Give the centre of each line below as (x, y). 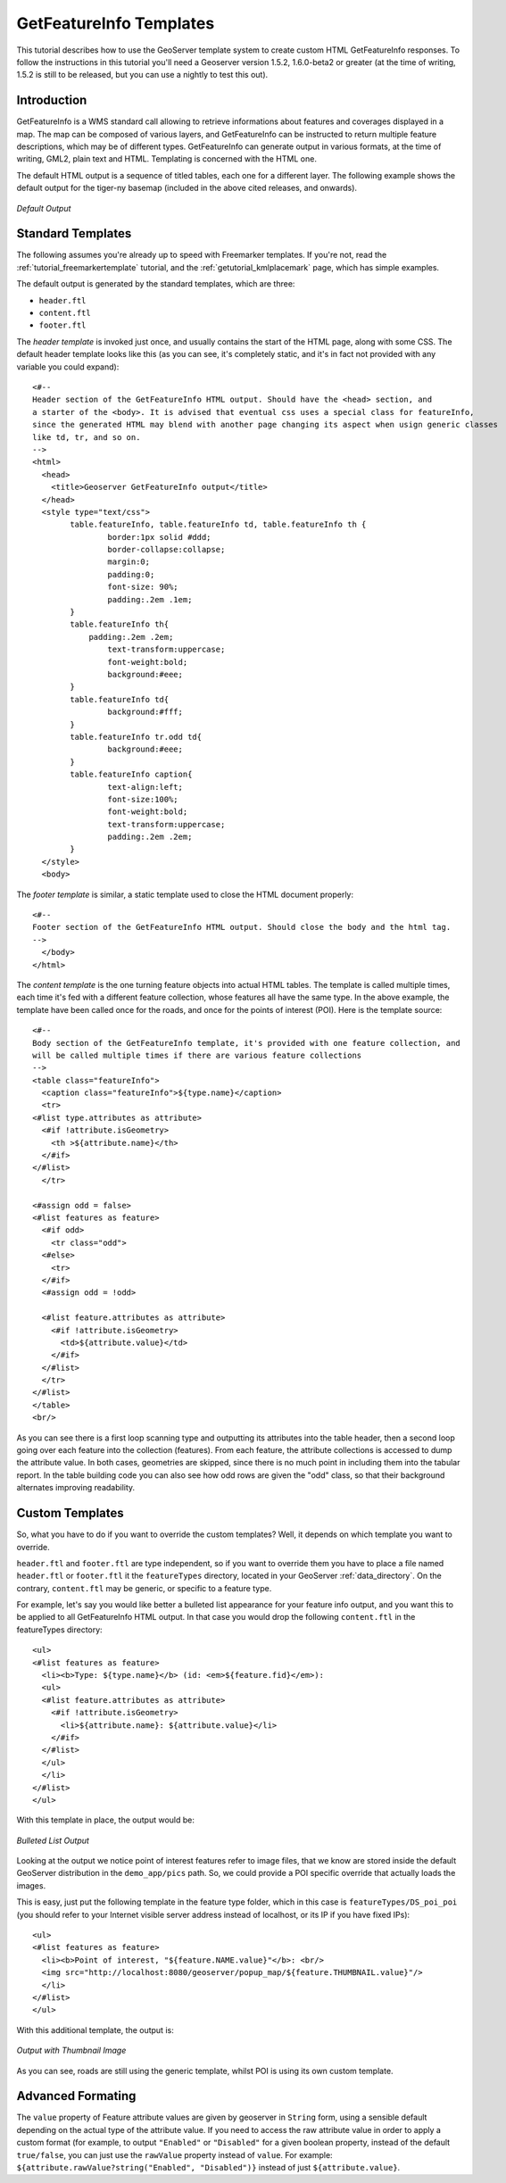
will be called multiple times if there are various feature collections (197, 1055)
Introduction (52, 100)
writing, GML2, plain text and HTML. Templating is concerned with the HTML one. (166, 159)
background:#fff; (145, 712)
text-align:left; (145, 787)
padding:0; (131, 574)
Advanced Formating (76, 2096)
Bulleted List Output (53, 1840)
